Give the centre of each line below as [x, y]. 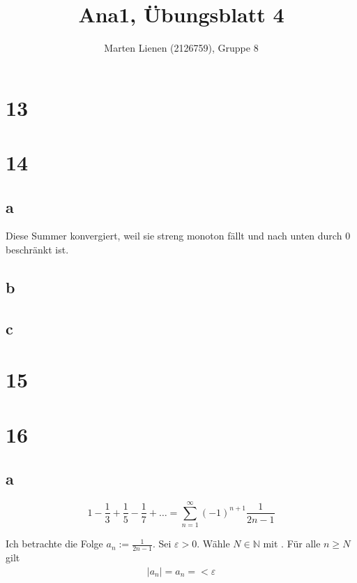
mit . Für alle [292, 544]
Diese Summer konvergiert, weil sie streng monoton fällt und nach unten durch [174, 236]
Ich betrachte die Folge [54, 544]
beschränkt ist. [37, 250]
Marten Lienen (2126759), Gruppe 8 [181, 48]
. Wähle [213, 544]
